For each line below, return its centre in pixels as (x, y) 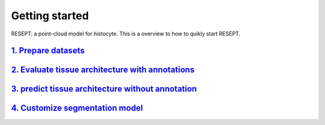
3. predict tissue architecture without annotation (104, 89)
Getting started (50, 16)
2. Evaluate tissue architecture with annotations (103, 70)
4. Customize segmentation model (77, 108)
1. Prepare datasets (48, 51)
